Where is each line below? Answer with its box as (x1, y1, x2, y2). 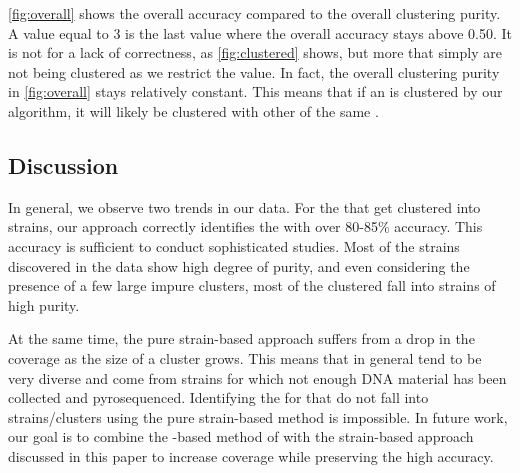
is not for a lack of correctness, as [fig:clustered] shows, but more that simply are (8, 42, 502, 63)
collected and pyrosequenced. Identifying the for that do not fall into (8, 387, 429, 408)
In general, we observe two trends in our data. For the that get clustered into (8, 196, 481, 217)
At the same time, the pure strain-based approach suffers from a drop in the (8, 328, 475, 349)
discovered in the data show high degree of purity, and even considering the (8, 255, 470, 276)
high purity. (8, 294, 80, 315)
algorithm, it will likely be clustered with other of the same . (8, 100, 379, 121)
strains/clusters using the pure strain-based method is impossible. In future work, (8, 406, 508, 427)
